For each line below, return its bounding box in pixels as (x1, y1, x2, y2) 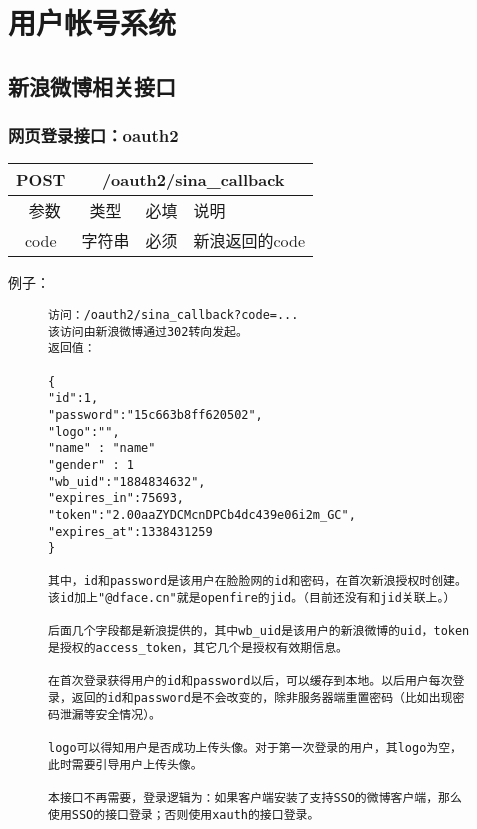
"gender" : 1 (48, 457, 134, 472)
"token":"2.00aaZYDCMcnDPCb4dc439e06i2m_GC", (48, 507, 356, 522)
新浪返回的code (193, 229, 306, 253)
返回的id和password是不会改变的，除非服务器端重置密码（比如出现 (71, 691, 453, 706)
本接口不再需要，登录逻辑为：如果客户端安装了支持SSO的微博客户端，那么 (48, 791, 462, 805)
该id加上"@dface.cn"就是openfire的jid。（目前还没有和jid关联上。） (48, 591, 456, 606)
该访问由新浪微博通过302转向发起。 (48, 324, 248, 339)
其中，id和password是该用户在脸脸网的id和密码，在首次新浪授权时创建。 (48, 574, 467, 589)
